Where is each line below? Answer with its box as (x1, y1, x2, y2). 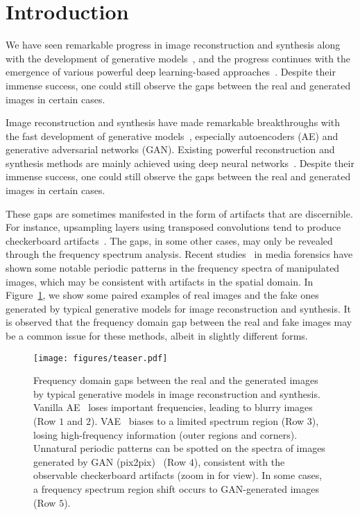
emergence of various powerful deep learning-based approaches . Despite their (6, 64, 336, 79)
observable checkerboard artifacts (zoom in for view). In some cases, (33, 468, 323, 482)
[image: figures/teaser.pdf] (33, 353, 168, 363)
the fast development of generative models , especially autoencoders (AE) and (6, 128, 338, 143)
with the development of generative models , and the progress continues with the (6, 51, 351, 65)
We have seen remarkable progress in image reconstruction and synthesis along (6, 37, 341, 52)
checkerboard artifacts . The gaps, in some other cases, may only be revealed (6, 233, 333, 247)
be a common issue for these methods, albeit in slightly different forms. (6, 329, 308, 342)
